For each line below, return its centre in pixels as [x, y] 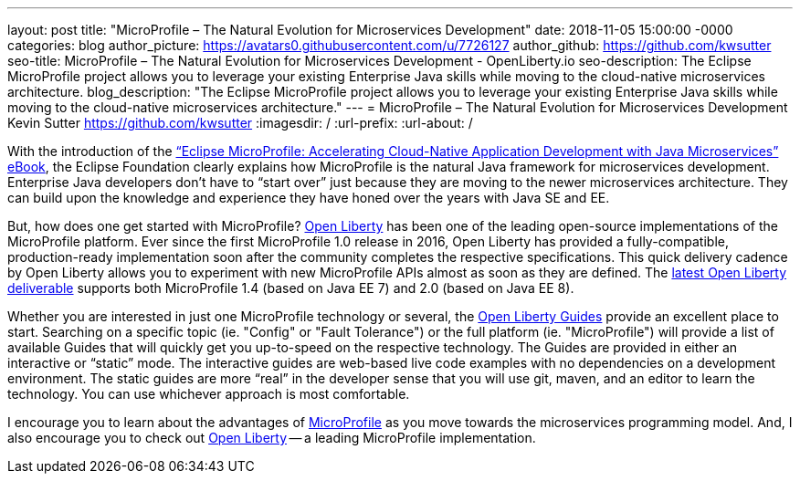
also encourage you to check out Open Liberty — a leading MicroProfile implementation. [272, 438]
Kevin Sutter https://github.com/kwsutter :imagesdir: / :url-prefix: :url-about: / [240, 123]
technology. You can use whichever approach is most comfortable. [209, 394]
